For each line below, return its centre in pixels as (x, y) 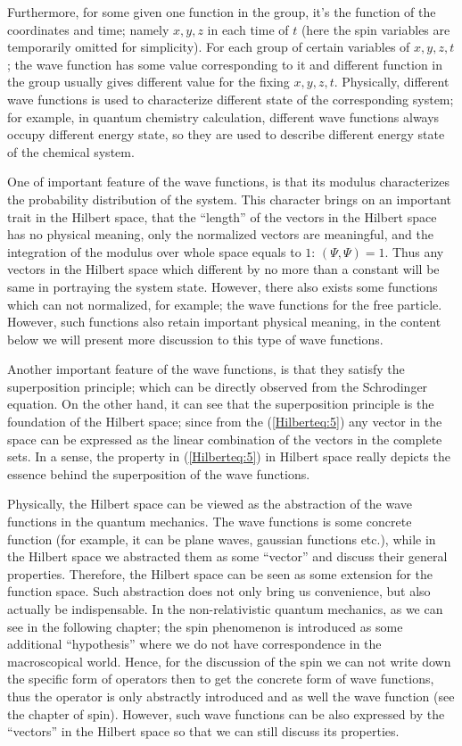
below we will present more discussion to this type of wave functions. (195, 339)
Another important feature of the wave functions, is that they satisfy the (206, 369)
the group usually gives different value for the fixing (148, 82)
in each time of (248, 29)
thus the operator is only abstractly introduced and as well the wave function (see (231, 696)
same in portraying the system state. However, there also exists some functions (223, 286)
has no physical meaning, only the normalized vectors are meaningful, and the (220, 234)
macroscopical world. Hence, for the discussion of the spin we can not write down (229, 661)
